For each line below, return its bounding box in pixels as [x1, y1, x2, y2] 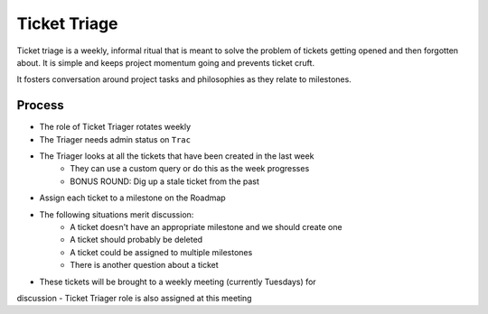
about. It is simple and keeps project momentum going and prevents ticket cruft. [16, 57, 315, 68]
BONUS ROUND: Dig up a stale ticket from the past [70, 176, 259, 187]
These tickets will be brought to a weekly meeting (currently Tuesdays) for [39, 276, 316, 287]
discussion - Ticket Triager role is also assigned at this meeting [16, 292, 252, 303]
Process [16, 97, 64, 113]
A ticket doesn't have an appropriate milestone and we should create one [70, 221, 343, 232]
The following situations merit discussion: [39, 208, 194, 220]
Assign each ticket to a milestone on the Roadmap [39, 192, 226, 203]
